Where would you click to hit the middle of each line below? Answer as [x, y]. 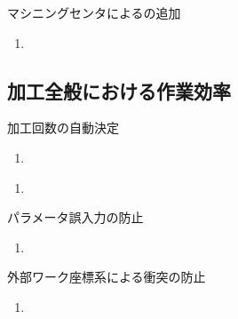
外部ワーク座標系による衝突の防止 [107, 277]
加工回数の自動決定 [63, 128]
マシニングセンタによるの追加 [94, 12]
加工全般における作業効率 [119, 90]
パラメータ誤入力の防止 [75, 217]
